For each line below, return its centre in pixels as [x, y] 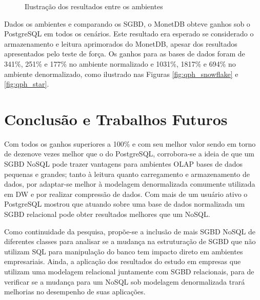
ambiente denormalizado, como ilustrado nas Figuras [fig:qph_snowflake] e [121, 74]
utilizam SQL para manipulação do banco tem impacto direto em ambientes [124, 251]
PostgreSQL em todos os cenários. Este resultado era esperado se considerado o [129, 34]
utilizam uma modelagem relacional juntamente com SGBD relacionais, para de [129, 271]
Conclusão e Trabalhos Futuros [116, 119]
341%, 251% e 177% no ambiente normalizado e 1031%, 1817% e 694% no [120, 63]
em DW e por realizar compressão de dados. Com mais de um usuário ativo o [126, 194]
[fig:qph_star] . [27, 84]
